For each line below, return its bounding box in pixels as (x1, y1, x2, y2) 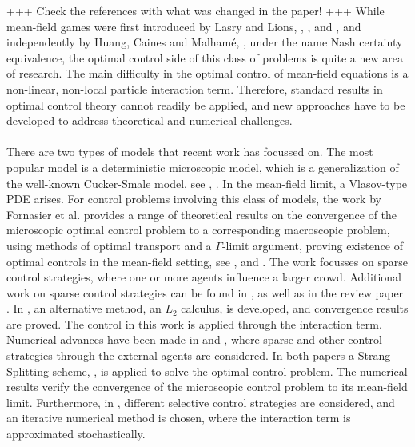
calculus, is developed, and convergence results (181, 300, 409, 317)
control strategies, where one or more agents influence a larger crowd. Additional (6, 269, 402, 285)
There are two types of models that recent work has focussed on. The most (6, 143, 373, 160)
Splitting (6, 362, 49, 379)
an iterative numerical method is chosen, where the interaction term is (6, 409, 351, 426)
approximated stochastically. (6, 425, 146, 442)
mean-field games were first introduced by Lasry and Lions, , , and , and (6, 18, 361, 34)
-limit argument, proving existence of (221, 237, 404, 253)
